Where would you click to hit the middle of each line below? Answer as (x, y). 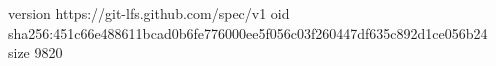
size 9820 (35, 52)
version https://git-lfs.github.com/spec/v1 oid (149, 13)
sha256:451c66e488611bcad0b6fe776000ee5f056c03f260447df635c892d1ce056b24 (248, 32)
